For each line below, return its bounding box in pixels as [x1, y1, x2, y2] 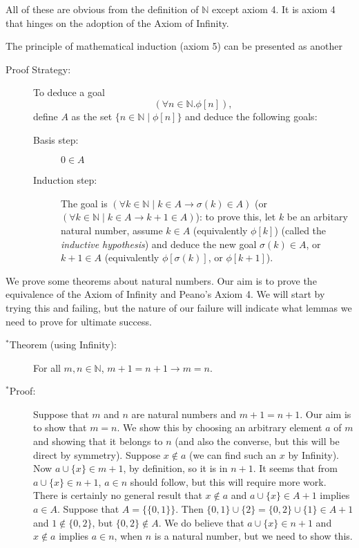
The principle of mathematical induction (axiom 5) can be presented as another [6, 39, 342, 53]
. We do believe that [158, 515, 244, 529]
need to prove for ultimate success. [6, 314, 152, 328]
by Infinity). [288, 447, 339, 462]
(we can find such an [189, 447, 277, 462]
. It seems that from [253, 461, 338, 475]
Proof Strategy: [6, 62, 71, 76]
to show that [33, 420, 87, 435]
